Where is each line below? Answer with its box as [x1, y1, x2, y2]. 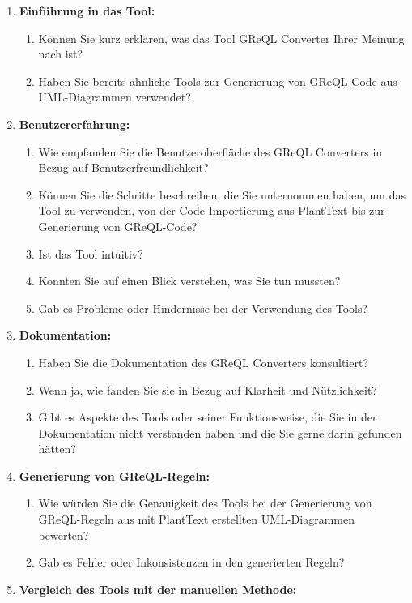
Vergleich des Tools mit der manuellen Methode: [19, 580, 297, 597]
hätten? [38, 440, 76, 457]
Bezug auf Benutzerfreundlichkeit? [38, 159, 209, 176]
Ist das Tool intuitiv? [38, 245, 143, 262]
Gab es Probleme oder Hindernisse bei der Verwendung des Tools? [38, 299, 368, 316]
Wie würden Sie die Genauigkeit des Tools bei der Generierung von [38, 494, 372, 511]
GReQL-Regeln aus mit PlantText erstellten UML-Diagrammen [38, 511, 355, 528]
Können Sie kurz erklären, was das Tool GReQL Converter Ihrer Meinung [38, 29, 405, 46]
